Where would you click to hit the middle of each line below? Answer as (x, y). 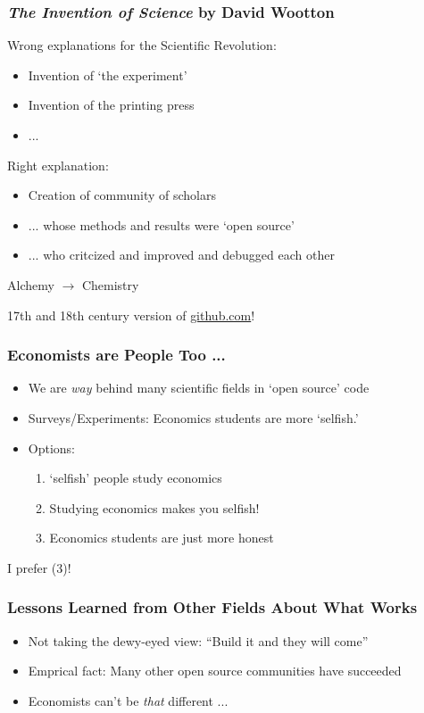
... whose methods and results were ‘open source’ (161, 224)
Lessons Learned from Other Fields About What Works (212, 607)
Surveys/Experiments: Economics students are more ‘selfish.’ (193, 417)
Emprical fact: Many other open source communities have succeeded (215, 671)
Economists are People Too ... (116, 355)
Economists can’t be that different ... (128, 700)
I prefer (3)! (39, 567)
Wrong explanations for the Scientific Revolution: (142, 45)
